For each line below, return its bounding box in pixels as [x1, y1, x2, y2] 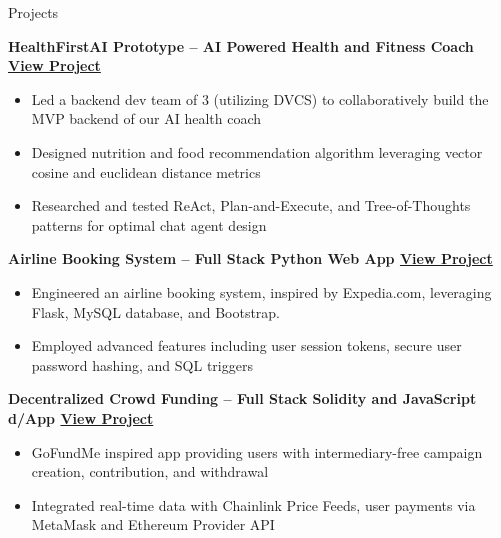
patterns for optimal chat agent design [31, 214, 267, 235]
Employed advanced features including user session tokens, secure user [31, 335, 462, 356]
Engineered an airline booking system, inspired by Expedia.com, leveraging [31, 281, 492, 302]
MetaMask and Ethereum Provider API [31, 514, 275, 535]
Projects [8, 2, 59, 22]
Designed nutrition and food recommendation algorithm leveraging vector [31, 141, 483, 162]
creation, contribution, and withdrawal [31, 461, 269, 482]
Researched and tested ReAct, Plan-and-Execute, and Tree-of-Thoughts [31, 195, 471, 216]
